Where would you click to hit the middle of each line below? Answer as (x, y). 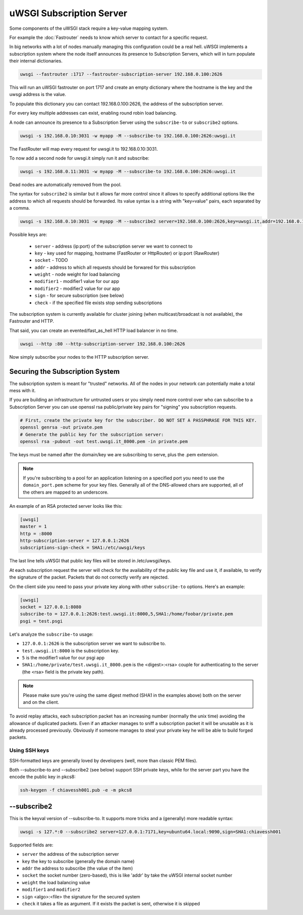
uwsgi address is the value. (38, 94)
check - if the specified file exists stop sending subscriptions (98, 303)
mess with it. (22, 391)
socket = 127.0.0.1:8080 (51, 607)
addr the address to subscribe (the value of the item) (78, 869)
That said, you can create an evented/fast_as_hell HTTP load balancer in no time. (94, 330)
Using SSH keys (29, 750)
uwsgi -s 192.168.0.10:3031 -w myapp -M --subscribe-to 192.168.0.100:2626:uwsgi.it (128, 136)
